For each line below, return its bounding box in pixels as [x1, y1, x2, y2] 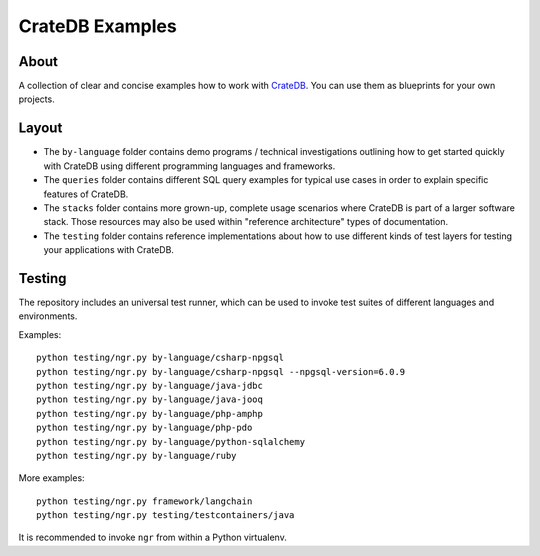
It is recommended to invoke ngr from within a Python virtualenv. [18, 531, 287, 544]
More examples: [18, 472, 85, 484]
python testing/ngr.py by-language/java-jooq [36, 394, 264, 405]
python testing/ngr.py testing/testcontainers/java [36, 510, 295, 521]
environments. [18, 310, 78, 322]
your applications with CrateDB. [43, 244, 175, 256]
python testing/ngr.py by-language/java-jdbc [36, 380, 264, 391]
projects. [18, 93, 55, 105]
